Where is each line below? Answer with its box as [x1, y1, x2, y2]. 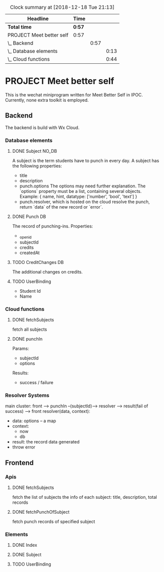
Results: [12, 370, 29, 376]
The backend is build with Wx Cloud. [5, 125, 80, 131]
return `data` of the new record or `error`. [19, 204, 103, 210]
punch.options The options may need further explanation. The [19, 183, 146, 189]
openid [19, 235, 32, 240]
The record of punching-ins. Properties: [12, 223, 94, 229]
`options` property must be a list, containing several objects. [19, 188, 142, 194]
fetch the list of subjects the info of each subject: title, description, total [12, 494, 157, 500]
